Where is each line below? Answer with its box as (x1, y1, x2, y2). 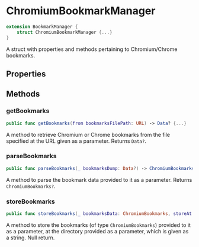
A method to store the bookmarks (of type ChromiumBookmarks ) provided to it (6, 221, 191, 229)
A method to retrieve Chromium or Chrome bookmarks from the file (6, 131, 171, 138)
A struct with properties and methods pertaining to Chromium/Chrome (6, 46, 178, 53)
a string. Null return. (6, 234, 55, 241)
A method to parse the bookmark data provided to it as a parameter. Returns (6, 176, 192, 183)
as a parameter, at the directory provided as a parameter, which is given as (6, 227, 189, 235)
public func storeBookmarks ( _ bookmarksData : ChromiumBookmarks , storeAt (6, 210, 192, 217)
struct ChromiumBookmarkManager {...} (17, 29, 113, 35)
